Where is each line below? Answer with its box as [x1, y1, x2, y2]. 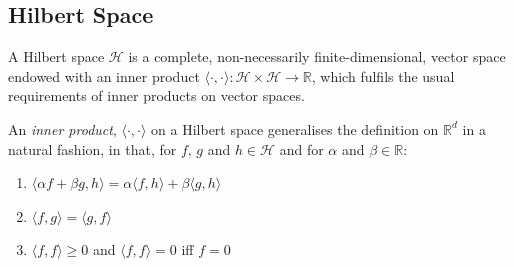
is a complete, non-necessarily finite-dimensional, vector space [128, 46, 506, 67]
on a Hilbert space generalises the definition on [151, 118, 439, 139]
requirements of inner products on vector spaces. [8, 85, 305, 106]
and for [279, 138, 324, 159]
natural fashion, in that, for [8, 138, 177, 159]
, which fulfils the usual [311, 65, 455, 86]
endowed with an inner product [8, 65, 200, 86]
